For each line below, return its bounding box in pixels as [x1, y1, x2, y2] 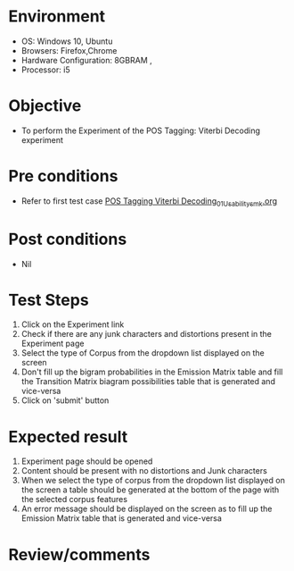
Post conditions [8, 229, 127, 249]
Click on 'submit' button [20, 395, 110, 406]
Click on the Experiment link [20, 319, 125, 330]
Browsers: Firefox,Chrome [20, 45, 118, 55]
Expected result [8, 426, 128, 447]
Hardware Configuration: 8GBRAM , [20, 55, 152, 65]
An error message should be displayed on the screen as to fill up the [20, 503, 273, 515]
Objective [8, 96, 82, 116]
